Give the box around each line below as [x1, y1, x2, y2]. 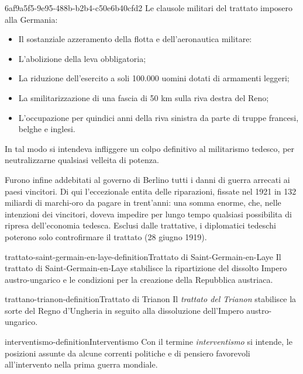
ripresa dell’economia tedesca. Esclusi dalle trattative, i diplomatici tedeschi [5, 219, 276, 231]
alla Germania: [5, 13, 58, 25]
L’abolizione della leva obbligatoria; [18, 52, 146, 64]
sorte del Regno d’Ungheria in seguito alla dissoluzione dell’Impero [5, 304, 244, 316]
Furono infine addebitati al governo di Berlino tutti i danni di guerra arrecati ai [5, 173, 290, 185]
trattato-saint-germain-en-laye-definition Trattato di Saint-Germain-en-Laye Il [5, 250, 281, 262]
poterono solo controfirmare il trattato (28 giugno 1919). [5, 230, 207, 243]
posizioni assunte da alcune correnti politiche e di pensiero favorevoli [5, 347, 250, 359]
